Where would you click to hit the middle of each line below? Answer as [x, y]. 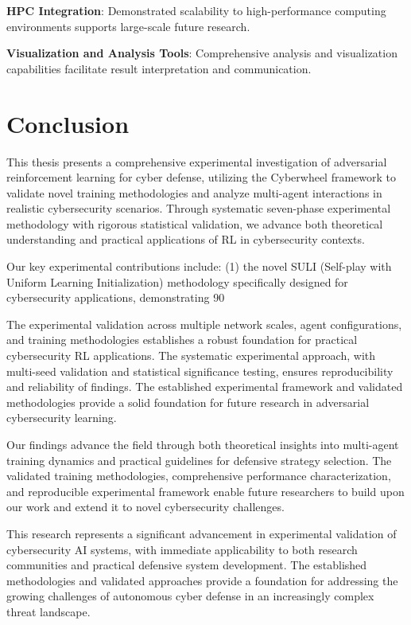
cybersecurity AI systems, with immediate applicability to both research [182, 549]
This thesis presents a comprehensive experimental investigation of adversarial [197, 161]
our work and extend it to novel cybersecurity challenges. [145, 507]
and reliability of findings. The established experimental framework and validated [205, 387]
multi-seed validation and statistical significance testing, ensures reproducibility [200, 371]
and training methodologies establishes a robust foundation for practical [182, 340]
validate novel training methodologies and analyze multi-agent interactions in [194, 192]
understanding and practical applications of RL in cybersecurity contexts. [186, 239]
